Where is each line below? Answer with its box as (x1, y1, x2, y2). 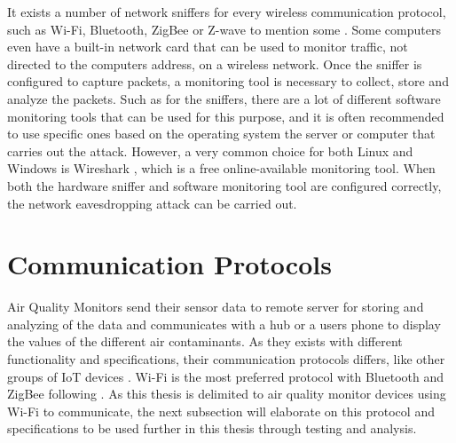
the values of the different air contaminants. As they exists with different (7, 332, 403, 351)
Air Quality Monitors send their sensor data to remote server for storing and (7, 297, 424, 316)
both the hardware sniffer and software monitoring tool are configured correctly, (7, 176, 442, 194)
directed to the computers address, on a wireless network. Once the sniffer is (7, 54, 422, 73)
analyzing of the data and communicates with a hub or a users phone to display (7, 314, 441, 333)
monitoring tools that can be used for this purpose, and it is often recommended (7, 107, 444, 125)
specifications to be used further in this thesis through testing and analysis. (7, 419, 417, 438)
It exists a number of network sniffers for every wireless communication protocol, (7, 3, 446, 20)
